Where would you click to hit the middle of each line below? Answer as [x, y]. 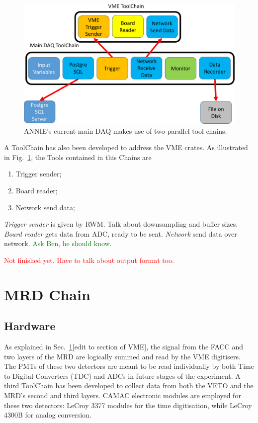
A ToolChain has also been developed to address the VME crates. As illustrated [126, 147]
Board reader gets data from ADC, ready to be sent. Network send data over [121, 233]
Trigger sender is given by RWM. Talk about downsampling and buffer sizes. [121, 224]
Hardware [30, 326]
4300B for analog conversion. [48, 415]
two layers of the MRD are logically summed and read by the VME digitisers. [122, 356]
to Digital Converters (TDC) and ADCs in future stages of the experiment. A [122, 376]
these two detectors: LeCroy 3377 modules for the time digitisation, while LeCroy [128, 405]
